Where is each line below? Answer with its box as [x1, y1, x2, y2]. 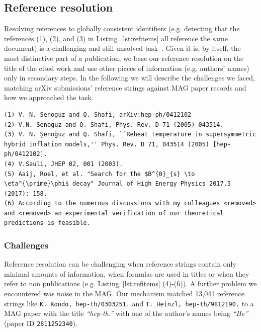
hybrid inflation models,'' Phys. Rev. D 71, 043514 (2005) [4, 140, 210, 148]
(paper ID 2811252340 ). [4, 317, 78, 328]
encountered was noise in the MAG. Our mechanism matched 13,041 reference [4, 288, 244, 299]
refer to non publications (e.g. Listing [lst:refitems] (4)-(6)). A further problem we [4, 278, 257, 289]
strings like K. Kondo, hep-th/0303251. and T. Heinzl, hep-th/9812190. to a [4, 298, 254, 308]
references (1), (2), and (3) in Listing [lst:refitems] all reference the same [4, 33, 228, 43]
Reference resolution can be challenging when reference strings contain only [4, 259, 236, 269]
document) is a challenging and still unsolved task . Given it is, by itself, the [4, 43, 241, 53]
